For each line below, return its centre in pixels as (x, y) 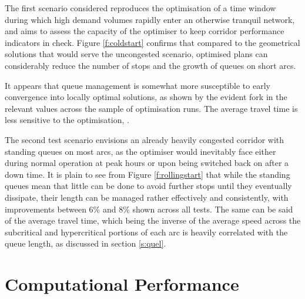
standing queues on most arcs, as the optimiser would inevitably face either (140, 151)
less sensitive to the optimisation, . (67, 120)
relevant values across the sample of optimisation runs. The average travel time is (151, 108)
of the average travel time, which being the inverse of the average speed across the (153, 220)
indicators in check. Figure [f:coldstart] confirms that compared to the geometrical (152, 42)
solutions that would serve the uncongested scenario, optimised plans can (136, 54)
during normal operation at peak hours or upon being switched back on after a (147, 163)
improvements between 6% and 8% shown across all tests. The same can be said (149, 209)
